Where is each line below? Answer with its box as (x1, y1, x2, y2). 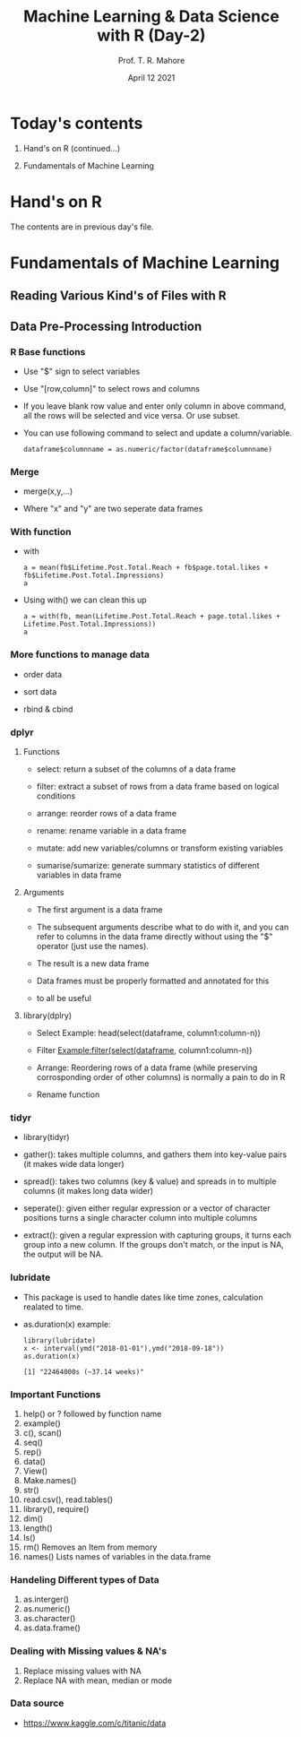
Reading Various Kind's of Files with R (10, 289, 227, 304)
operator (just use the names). (36, 941, 149, 952)
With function (10, 526, 72, 539)
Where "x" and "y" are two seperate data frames (22, 504, 203, 514)
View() (22, 1465, 48, 1476)
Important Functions (10, 1387, 101, 1400)
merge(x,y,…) (22, 486, 73, 497)
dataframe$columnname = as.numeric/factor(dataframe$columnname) (22, 445, 272, 454)
